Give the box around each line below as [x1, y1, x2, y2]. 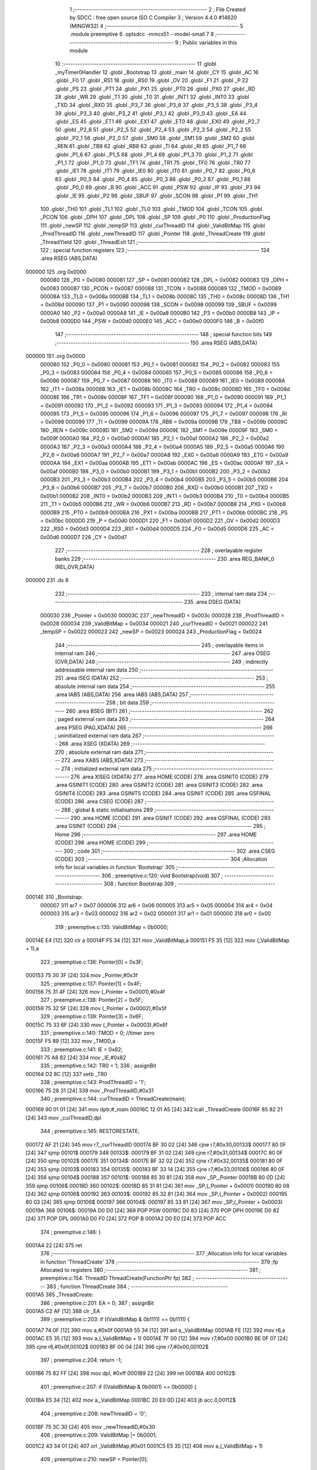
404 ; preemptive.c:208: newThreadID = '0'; [40, 1410, 147, 1417]
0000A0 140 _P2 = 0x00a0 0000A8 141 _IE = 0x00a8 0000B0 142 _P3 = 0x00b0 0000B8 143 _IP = [40, 309, 280, 316]
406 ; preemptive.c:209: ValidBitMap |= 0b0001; [40, 1432, 157, 1439]
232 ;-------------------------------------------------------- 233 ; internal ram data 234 [55, 590, 268, 597]
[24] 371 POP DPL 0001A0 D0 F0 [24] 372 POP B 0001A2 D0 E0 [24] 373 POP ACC [25, 1215, 227, 1222]
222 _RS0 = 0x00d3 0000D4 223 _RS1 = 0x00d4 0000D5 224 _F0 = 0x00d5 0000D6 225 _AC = [40, 525, 275, 532]
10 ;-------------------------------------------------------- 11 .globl [55, 61, 217, 68]
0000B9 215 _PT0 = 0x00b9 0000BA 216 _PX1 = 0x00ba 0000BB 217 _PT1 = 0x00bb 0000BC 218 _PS [40, 509, 288, 516]
